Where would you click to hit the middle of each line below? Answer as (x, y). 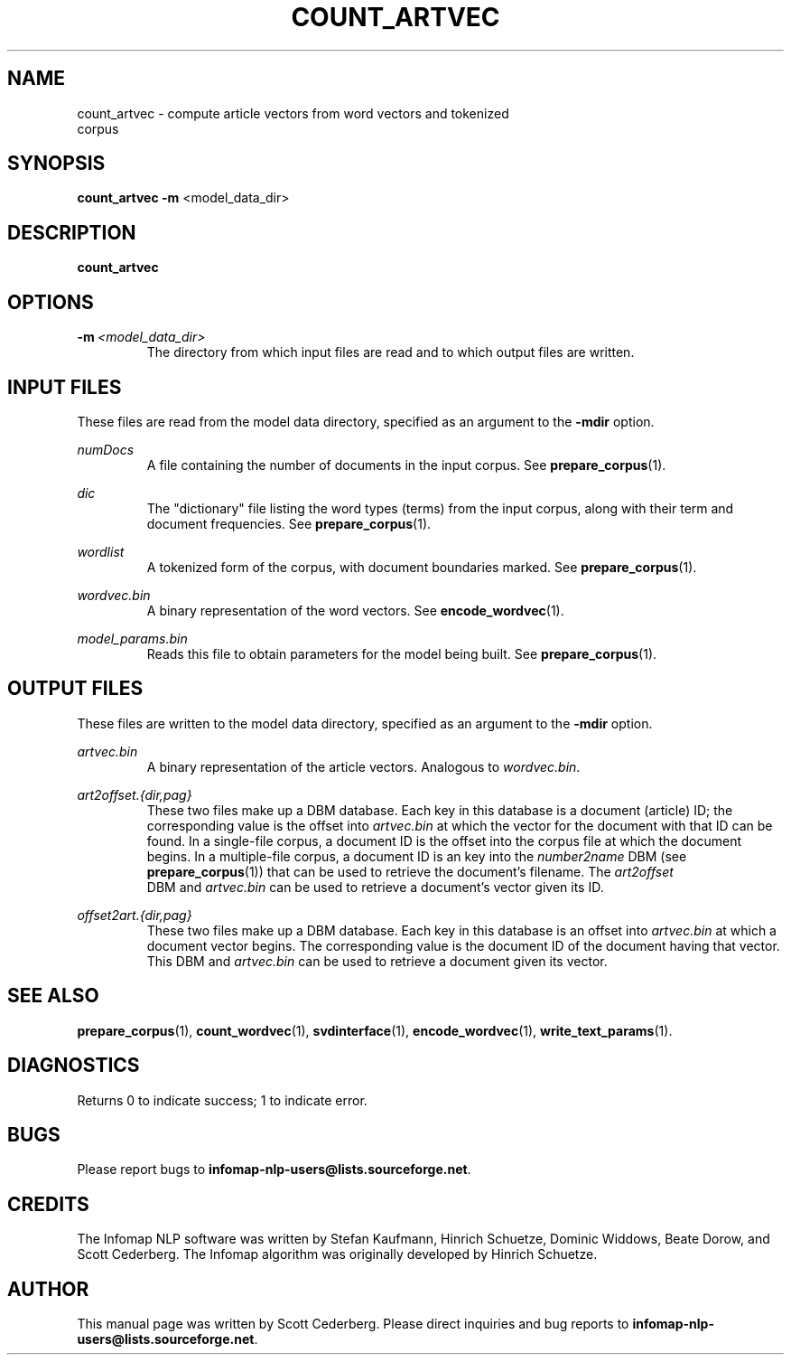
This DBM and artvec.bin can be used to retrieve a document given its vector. (377, 961)
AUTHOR (48, 1289)
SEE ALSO (53, 996)
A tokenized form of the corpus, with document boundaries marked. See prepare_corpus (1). (422, 567)
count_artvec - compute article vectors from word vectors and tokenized (293, 113)
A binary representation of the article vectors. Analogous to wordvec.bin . (363, 766)
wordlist (101, 551)
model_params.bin (132, 638)
